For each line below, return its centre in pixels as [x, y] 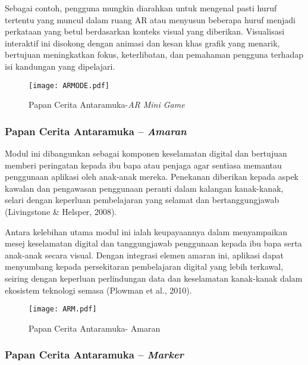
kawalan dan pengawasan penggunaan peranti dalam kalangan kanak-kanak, [144, 188]
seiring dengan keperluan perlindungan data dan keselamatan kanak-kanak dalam [154, 278]
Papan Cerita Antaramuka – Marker [94, 355]
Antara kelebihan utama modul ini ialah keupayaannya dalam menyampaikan [146, 231]
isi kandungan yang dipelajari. [60, 66]
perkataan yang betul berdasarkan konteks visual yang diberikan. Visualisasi [145, 31]
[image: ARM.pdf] [63, 309]
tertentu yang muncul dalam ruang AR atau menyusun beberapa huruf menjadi [150, 19]
